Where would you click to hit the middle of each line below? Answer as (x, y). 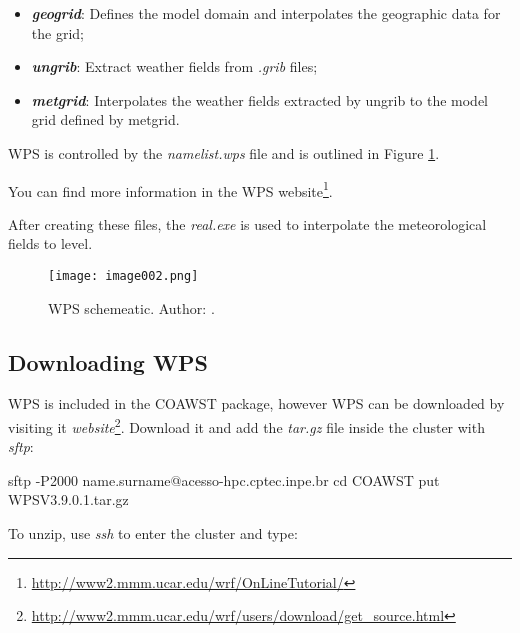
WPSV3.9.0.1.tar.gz (68, 499)
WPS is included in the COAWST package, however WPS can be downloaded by (256, 403)
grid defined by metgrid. (105, 119)
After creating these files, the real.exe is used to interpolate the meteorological (247, 223)
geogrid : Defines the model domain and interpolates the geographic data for (266, 13)
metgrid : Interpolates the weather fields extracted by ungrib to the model (260, 99)
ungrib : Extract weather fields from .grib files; (174, 66)
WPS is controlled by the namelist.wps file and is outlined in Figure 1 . (224, 152)
